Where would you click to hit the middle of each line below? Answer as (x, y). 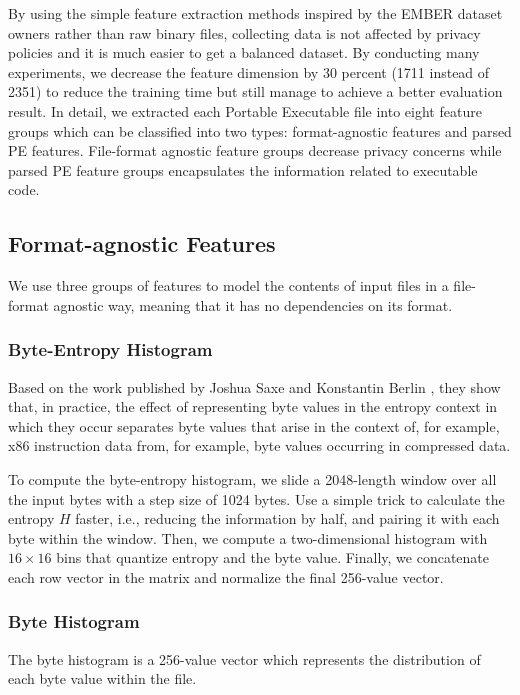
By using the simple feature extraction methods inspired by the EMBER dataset (255, 13)
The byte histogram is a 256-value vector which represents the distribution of (244, 658)
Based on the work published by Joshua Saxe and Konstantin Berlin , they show (254, 386)
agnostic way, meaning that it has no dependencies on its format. (253, 304)
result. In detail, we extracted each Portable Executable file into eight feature (245, 110)
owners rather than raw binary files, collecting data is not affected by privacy (244, 32)
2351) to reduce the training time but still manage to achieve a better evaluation (255, 91)
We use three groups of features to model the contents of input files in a (228, 285)
